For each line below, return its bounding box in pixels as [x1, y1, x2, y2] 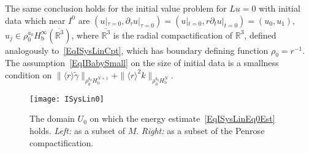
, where [71, 28, 99, 41]
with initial [259, 2, 300, 14]
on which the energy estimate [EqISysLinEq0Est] [90, 112, 275, 125]
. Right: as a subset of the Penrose [136, 124, 265, 136]
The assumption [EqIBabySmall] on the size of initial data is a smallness [5, 56, 279, 69]
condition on [5, 68, 52, 81]
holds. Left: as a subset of [29, 124, 125, 136]
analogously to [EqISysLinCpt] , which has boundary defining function [5, 43, 269, 56]
